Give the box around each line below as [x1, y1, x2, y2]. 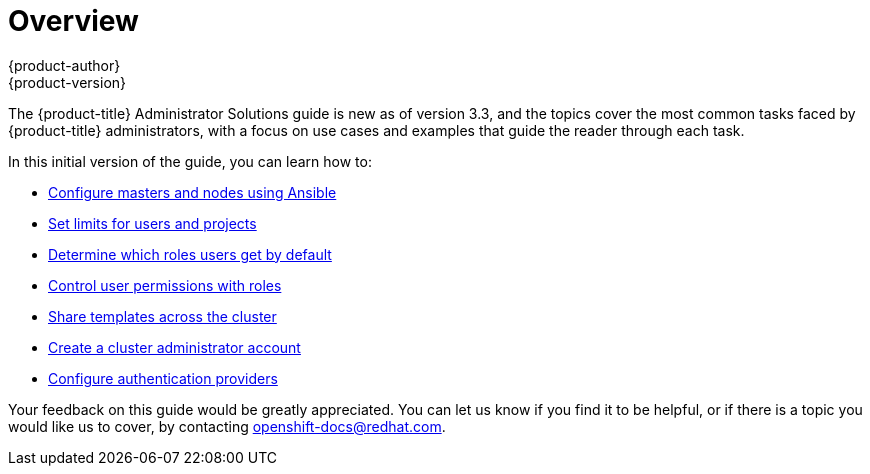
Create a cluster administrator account [48, 338, 301, 356]
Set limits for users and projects [48, 214, 257, 232]
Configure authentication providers [48, 369, 278, 387]
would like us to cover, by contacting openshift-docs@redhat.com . [8, 417, 446, 435]
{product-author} [8, 56, 121, 74]
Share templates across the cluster [48, 307, 277, 325]
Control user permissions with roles [48, 276, 282, 294]
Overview [8, 4, 139, 38]
